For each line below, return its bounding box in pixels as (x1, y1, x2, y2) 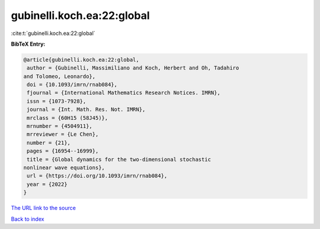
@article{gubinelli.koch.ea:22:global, (23, 56, 139, 63)
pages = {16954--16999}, (27, 148, 99, 154)
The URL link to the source (11, 205, 76, 212)
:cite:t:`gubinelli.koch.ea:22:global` (11, 30, 95, 37)
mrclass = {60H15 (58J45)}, (27, 114, 108, 121)
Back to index (11, 215, 44, 222)
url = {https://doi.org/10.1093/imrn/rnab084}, (27, 173, 168, 179)
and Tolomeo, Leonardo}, (23, 73, 96, 79)
